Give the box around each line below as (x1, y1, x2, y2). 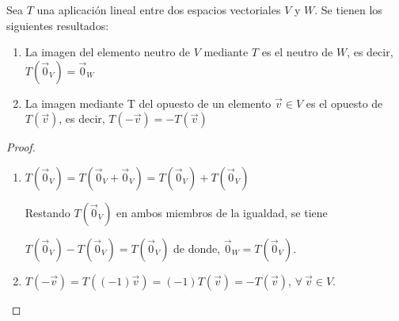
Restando (25, 204, 70, 220)
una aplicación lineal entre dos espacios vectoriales (36, 2, 281, 17)
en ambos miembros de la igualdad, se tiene (116, 204, 328, 220)
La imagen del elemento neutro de (25, 44, 191, 60)
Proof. (6, 139, 36, 155)
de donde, (173, 239, 221, 256)
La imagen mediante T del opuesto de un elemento (25, 94, 272, 111)
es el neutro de (261, 44, 333, 60)
